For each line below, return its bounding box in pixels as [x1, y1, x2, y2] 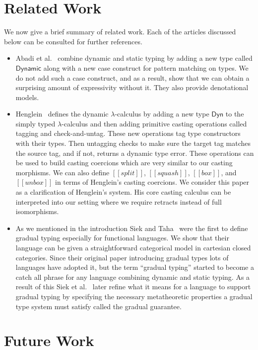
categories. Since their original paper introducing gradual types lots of [15, 252, 229, 262]
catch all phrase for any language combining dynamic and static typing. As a [15, 271, 250, 282]
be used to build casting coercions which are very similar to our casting [15, 157, 233, 168]
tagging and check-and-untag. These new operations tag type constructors [15, 128, 241, 138]
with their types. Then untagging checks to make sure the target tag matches [15, 138, 251, 148]
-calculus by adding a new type [115, 109, 209, 119]
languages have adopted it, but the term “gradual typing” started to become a [15, 262, 254, 272]
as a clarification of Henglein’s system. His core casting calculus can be [15, 187, 231, 197]
